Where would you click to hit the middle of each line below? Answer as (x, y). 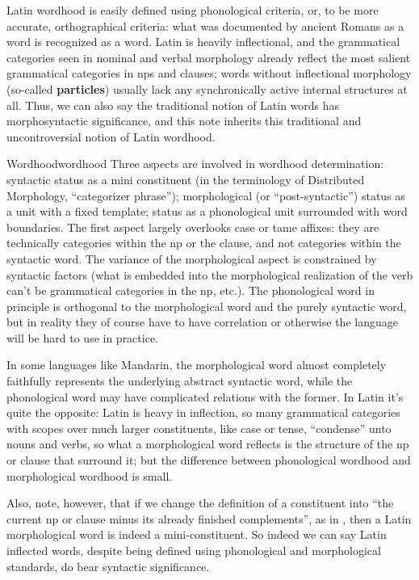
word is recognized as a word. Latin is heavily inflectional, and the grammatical (203, 42)
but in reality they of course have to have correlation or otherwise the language (202, 322)
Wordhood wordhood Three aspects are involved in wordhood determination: (195, 164)
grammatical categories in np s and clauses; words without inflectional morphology (209, 73)
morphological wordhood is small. (90, 475)
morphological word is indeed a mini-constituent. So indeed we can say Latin (197, 534)
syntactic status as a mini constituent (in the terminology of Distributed (186, 179)
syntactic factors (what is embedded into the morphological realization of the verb (210, 274)
